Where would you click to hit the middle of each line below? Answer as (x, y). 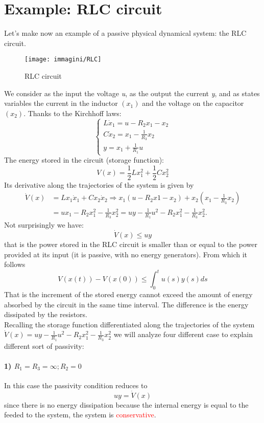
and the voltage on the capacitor (193, 103)
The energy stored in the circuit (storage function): (84, 160)
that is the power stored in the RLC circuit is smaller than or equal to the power (131, 244)
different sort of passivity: (44, 346)
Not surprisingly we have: (44, 225)
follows (15, 264)
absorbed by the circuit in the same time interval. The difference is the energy (126, 304)
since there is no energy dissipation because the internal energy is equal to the (126, 404)
